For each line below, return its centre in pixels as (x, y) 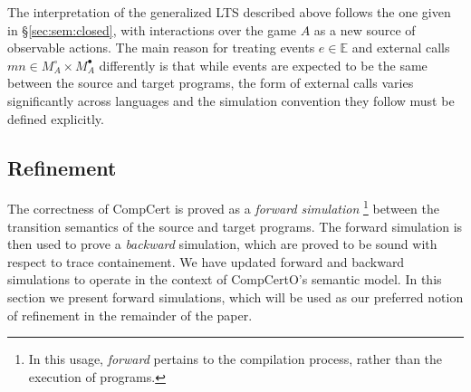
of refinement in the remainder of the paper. (130, 315)
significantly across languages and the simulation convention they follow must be (231, 100)
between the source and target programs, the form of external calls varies (211, 83)
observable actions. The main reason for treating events (161, 48)
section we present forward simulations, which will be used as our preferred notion (235, 296)
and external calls (401, 48)
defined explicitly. (56, 118)
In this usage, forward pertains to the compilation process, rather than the (235, 359)
